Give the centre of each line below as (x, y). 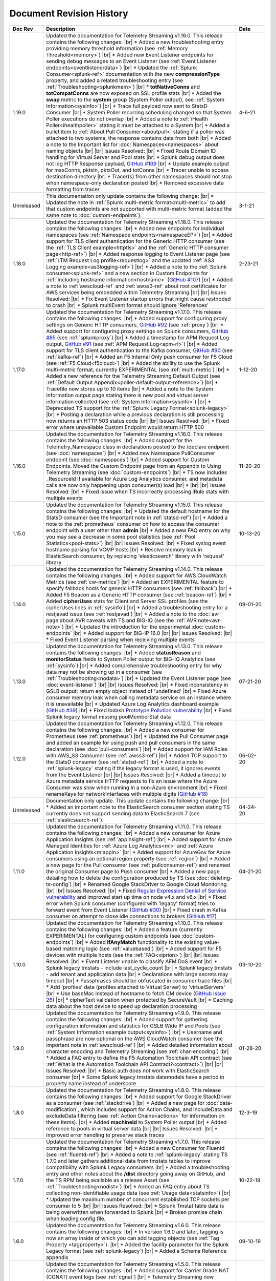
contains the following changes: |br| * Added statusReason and (124, 652)
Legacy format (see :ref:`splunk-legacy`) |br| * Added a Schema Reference (136, 1251)
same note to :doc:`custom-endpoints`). (94, 215)
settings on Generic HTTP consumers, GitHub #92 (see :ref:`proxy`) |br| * (135, 324)
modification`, (63, 1109)
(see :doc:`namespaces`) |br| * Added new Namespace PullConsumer (131, 453)
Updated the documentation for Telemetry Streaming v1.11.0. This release (134, 827)
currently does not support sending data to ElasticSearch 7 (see (123, 813)
